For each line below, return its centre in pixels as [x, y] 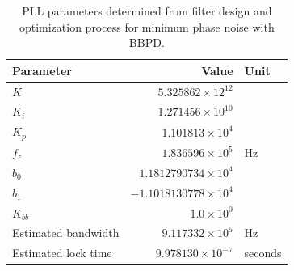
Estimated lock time [62, 253]
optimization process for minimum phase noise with [147, 26]
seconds [263, 253]
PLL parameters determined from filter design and [147, 11]
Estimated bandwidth [66, 233]
